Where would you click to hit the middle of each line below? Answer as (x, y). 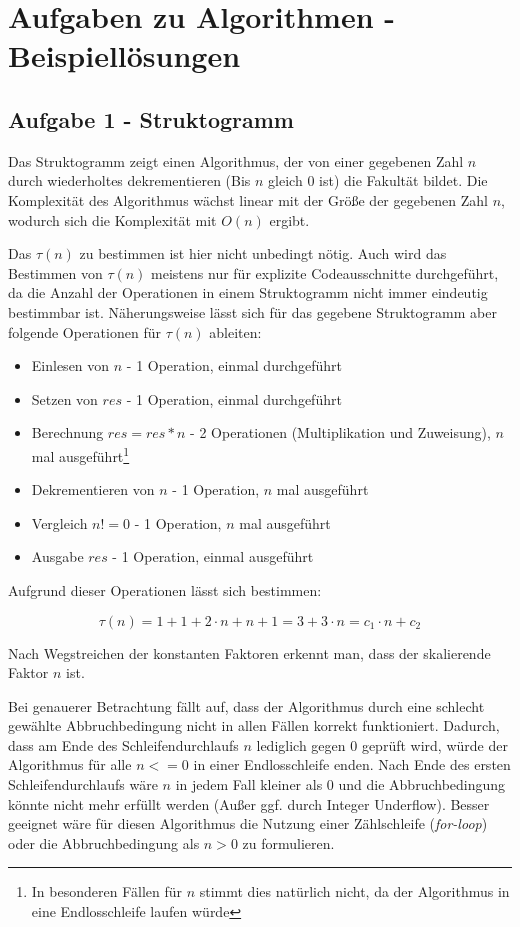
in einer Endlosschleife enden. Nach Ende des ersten (352, 764)
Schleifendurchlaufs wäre (83, 784)
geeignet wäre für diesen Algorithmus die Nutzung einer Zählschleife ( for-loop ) (248, 823)
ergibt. (289, 219)
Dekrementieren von (93, 489)
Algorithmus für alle (70, 764)
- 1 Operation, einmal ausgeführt (213, 556)
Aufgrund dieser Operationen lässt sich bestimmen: (165, 589)
